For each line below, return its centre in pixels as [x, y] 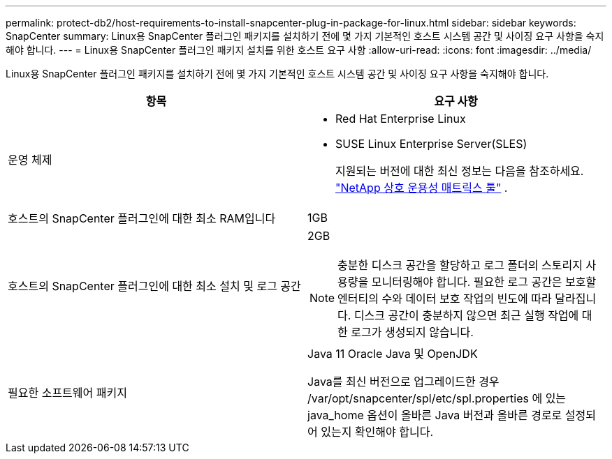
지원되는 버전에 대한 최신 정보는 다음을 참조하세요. [460, 171]
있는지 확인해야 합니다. [377, 432]
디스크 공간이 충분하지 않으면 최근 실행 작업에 [466, 315]
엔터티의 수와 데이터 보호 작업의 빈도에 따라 [445, 299]
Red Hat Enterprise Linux [401, 119]
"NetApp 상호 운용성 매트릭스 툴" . [422, 188]
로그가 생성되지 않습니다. [412, 332]
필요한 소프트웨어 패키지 [67, 393]
